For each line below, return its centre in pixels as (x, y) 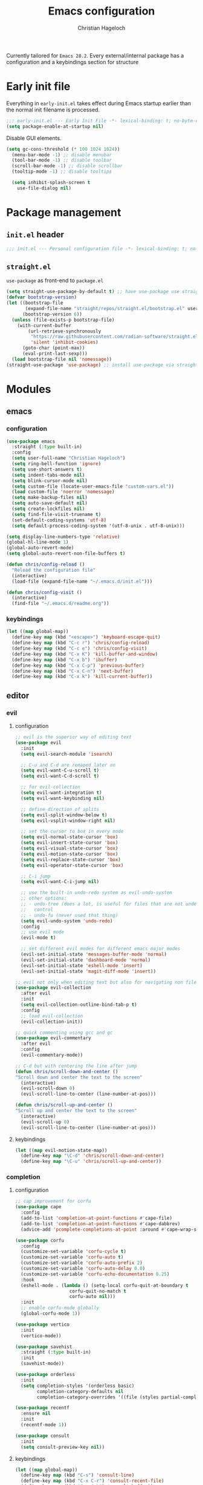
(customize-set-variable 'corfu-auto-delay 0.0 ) (83, 1269)
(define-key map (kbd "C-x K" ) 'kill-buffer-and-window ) (85, 654)
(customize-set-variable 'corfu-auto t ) (72, 1257)
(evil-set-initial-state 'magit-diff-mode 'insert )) (89, 971)
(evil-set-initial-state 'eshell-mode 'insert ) (82, 965)
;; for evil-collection (50, 787)
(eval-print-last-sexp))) (55, 354)
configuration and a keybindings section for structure (72, 62)
